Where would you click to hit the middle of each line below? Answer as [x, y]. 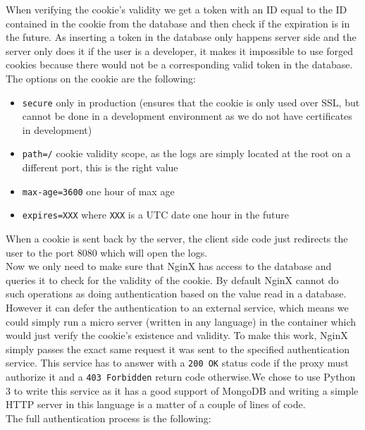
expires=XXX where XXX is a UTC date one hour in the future [155, 215]
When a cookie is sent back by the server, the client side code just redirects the [177, 238]
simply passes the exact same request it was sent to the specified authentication [178, 349]
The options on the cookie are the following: [101, 78]
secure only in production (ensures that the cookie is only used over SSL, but [191, 102]
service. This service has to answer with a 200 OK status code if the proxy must [177, 363]
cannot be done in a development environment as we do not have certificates [187, 116]
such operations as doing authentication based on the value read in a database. [176, 294]
